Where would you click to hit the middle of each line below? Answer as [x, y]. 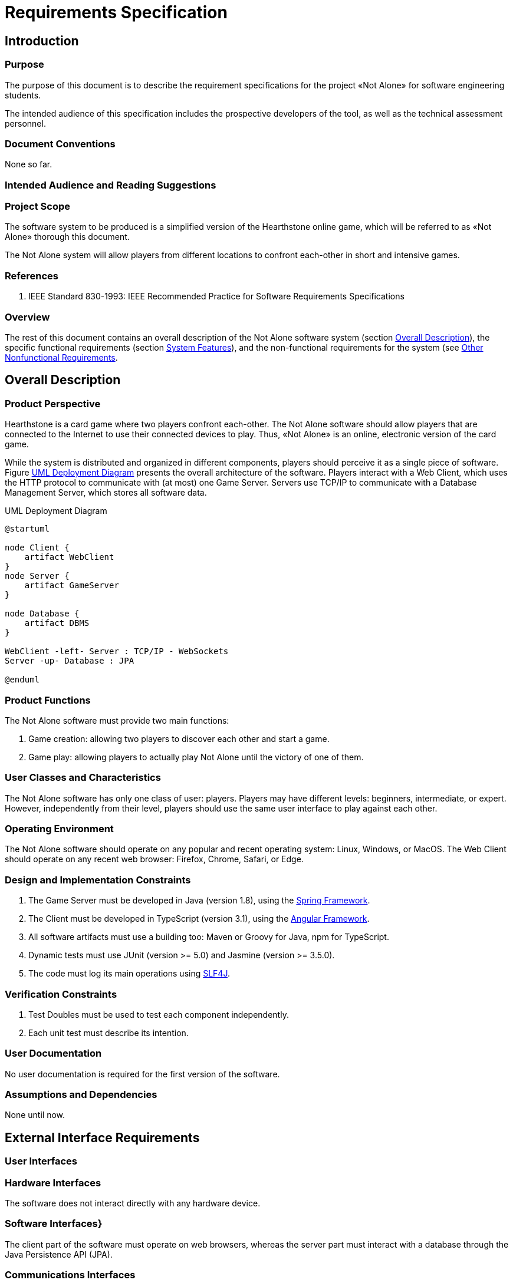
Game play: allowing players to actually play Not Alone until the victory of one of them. [196, 757]
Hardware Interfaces [53, 1183]
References [32, 276]
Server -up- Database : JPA [70, 661]
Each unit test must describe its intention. [108, 1033]
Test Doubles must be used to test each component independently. [159, 1014]
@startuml [27, 529]
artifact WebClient [69, 557]
